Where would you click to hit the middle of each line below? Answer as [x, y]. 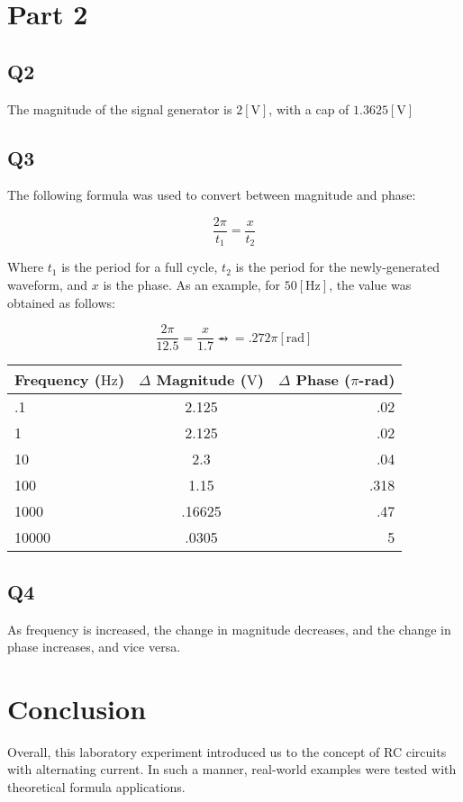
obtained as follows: [61, 302]
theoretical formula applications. [96, 787]
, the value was [370, 285]
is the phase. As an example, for [192, 285]
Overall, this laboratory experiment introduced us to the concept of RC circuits [227, 751]
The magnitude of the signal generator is [120, 108]
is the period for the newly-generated [338, 267]
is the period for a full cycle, [140, 267]
